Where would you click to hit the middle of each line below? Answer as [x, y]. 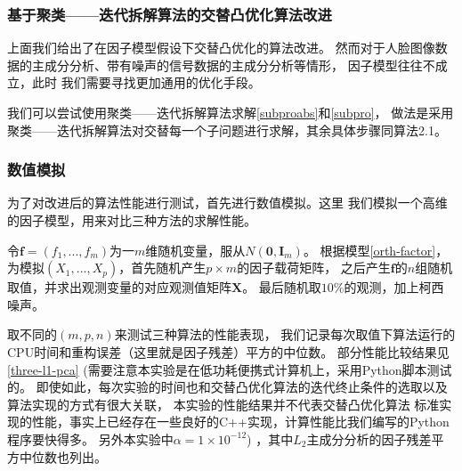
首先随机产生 [169, 268]
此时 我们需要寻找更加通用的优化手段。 [146, 82]
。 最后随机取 [282, 287]
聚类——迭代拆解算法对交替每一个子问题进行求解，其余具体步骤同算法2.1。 [227, 130]
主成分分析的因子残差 [369, 439]
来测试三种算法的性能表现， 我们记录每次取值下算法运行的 [285, 334]
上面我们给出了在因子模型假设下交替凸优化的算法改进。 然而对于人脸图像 [221, 48]
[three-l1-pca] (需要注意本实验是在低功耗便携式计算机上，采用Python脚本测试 [230, 369]
